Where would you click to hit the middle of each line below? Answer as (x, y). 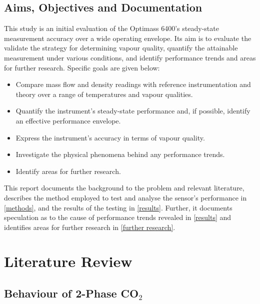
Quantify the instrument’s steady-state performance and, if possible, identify (133, 111)
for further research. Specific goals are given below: (82, 67)
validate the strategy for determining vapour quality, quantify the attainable (121, 48)
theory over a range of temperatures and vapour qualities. (104, 94)
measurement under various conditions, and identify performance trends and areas (130, 57)
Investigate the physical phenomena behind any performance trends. (120, 154)
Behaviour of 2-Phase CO (71, 293)
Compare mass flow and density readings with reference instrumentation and (133, 84)
